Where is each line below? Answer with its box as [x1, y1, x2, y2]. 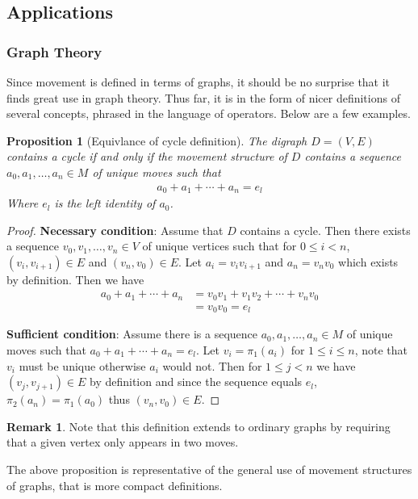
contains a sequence [304, 148, 401, 165]
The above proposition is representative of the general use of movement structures [6, 460, 412, 477]
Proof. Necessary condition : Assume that [6, 221, 224, 238]
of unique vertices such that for [142, 237, 297, 254]
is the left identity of [54, 195, 156, 212]
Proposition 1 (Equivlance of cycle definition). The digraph [6, 132, 307, 149]
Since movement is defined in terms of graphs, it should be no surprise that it [6, 73, 391, 90]
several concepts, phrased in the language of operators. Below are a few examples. [6, 105, 411, 122]
